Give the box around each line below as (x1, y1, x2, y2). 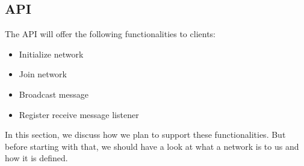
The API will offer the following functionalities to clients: (5, 28, 216, 40)
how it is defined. (5, 152, 68, 164)
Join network (19, 68, 67, 80)
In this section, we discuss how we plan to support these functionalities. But (5, 128, 286, 141)
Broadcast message (19, 87, 88, 100)
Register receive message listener (19, 108, 139, 120)
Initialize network (19, 47, 84, 60)
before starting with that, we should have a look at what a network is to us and (5, 140, 299, 152)
